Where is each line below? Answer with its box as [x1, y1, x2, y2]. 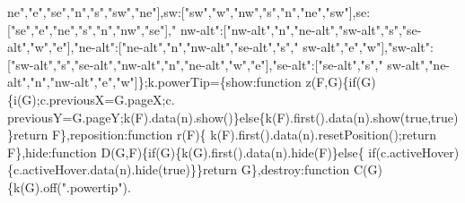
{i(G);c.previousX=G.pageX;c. [7, 89, 175, 108]
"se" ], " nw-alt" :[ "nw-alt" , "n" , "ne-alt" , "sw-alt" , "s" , [145, 20, 402, 38]
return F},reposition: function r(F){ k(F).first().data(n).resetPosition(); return [13, 125, 436, 144]
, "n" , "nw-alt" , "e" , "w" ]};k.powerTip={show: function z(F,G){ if [26, 72, 356, 91]
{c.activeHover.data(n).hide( [7, 160, 163, 179]
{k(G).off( [7, 177, 62, 196]
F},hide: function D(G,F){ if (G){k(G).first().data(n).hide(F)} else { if [7, 142, 376, 161]
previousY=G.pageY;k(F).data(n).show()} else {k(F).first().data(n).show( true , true [7, 107, 453, 126]
